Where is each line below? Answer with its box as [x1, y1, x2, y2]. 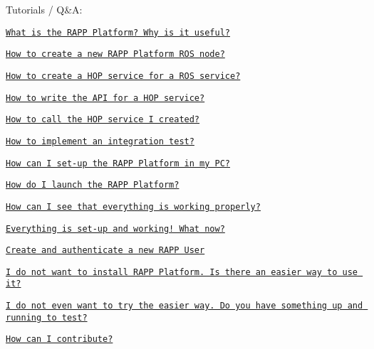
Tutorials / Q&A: [6, 2, 83, 16]
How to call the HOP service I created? [6, 114, 200, 125]
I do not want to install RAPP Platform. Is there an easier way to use [6, 267, 358, 277]
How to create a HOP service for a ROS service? [6, 70, 241, 81]
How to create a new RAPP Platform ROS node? [6, 49, 225, 60]
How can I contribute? [6, 334, 113, 345]
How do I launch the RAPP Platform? [6, 180, 180, 190]
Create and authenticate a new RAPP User [6, 245, 205, 256]
